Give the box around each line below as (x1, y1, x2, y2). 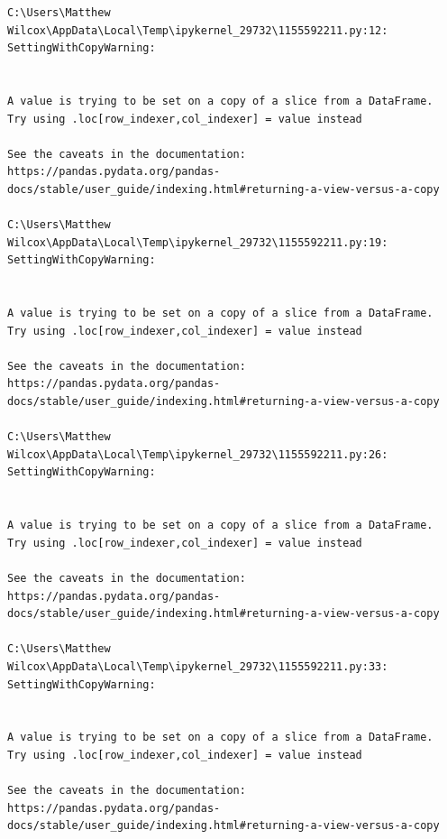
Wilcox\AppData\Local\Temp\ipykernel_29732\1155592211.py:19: (7, 235, 388, 249)
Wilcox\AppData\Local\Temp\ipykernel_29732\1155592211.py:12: (7, 23, 388, 37)
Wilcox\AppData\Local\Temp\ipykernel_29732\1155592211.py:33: (7, 659, 388, 673)
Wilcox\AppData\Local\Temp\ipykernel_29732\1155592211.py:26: (7, 447, 388, 461)
